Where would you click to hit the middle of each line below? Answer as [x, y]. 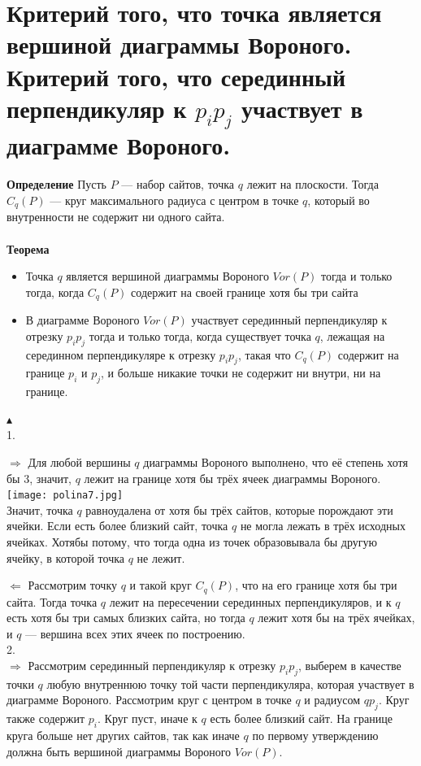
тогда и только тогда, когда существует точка [200, 335]
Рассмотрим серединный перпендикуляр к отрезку [152, 665]
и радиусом [332, 700]
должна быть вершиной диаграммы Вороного [119, 751]
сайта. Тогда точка [52, 601]
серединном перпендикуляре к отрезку [121, 354]
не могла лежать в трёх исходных [323, 526]
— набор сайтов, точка [178, 184]
